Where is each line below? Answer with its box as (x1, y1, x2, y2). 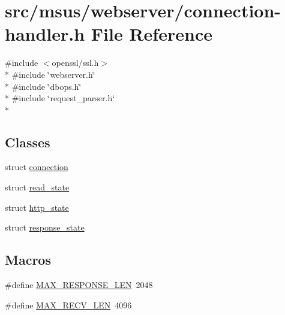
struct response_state (5, 221, 85, 234)
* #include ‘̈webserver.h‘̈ (5, 68, 95, 80)
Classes (5, 132, 50, 151)
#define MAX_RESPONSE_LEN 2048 (5, 278, 153, 291)
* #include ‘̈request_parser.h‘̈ (5, 92, 115, 104)
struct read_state (5, 181, 70, 193)
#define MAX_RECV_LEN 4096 (5, 298, 132, 311)
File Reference (91, 22, 212, 46)
